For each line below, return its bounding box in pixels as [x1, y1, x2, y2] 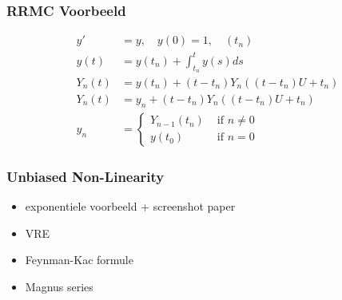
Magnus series [25, 278, 93, 294]
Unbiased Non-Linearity [6, 166, 165, 186]
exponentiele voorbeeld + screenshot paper [25, 198, 236, 215]
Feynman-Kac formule [25, 251, 133, 268]
